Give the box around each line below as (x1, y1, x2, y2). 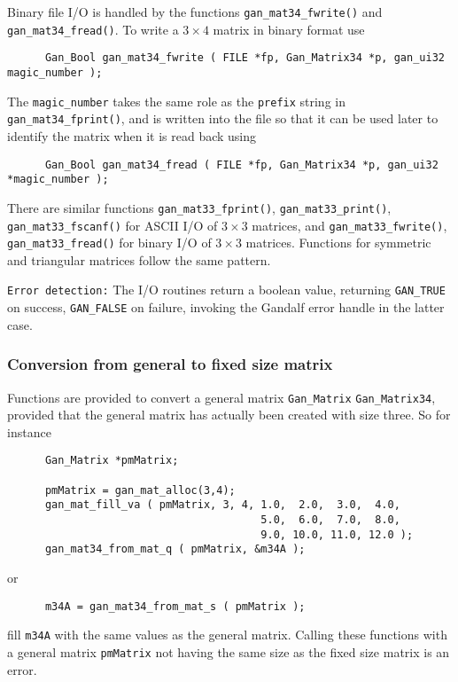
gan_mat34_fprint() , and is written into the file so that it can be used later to (7, 109, 439, 128)
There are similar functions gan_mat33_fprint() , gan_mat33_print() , (7, 198, 392, 216)
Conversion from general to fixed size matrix (7, 353, 333, 375)
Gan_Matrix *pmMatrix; (44, 454, 179, 467)
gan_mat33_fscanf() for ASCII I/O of (7, 216, 218, 234)
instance (7, 422, 51, 441)
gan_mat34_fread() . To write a (7, 20, 179, 38)
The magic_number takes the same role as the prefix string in (7, 91, 345, 110)
